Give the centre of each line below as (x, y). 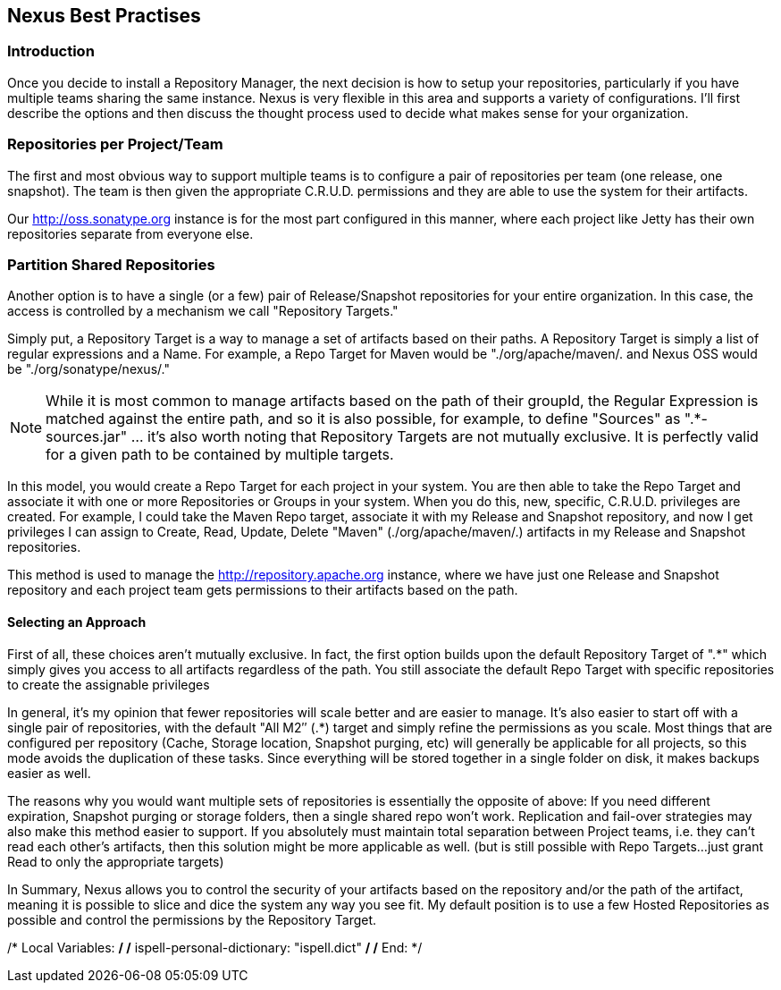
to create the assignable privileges (109, 684)
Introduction (51, 51)
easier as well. (49, 773)
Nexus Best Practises (104, 16)
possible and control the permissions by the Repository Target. (192, 919)
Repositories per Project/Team (115, 144)
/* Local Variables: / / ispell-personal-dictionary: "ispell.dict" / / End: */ (215, 947)
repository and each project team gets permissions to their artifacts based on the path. (263, 590)
